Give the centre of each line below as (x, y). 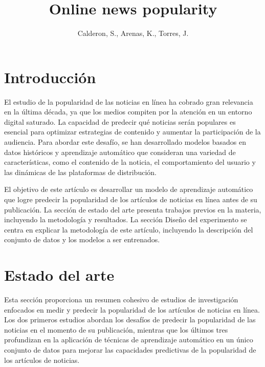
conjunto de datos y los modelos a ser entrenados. (82, 239)
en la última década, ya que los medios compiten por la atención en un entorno (128, 112)
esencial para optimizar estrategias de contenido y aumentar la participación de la (132, 132)
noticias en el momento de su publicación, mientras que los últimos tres (116, 329)
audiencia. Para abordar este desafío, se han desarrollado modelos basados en (125, 142)
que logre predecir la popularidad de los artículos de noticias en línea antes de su (131, 199)
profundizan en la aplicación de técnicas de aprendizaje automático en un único (129, 340)
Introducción (50, 77)
